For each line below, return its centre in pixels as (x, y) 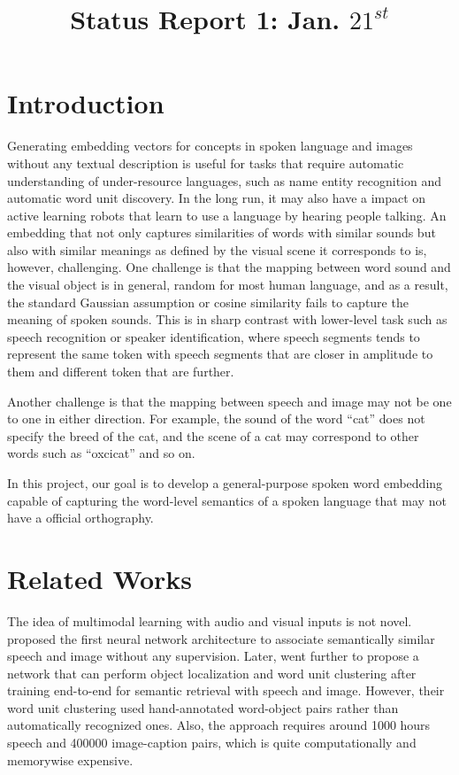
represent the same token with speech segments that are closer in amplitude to (220, 354)
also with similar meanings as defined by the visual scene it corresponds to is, (217, 249)
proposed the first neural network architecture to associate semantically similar (221, 638)
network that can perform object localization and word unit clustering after (212, 673)
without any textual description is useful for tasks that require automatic (206, 163)
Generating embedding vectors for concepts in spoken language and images (210, 146)
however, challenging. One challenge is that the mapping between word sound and (229, 267)
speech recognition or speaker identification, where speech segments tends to (214, 336)
